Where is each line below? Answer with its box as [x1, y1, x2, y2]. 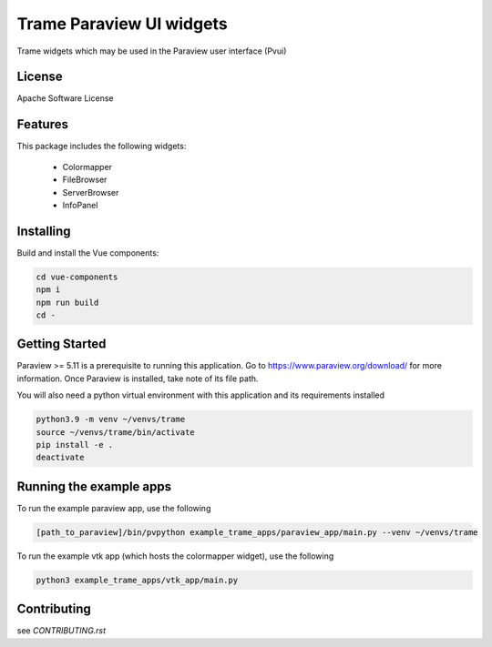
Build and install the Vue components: [16, 247, 159, 258]
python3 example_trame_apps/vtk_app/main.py [36, 574, 239, 585]
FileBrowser [62, 174, 108, 186]
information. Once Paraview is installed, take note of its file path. [16, 373, 259, 384]
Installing [16, 223, 72, 238]
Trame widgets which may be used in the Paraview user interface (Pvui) [16, 45, 287, 56]
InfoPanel [62, 199, 98, 210]
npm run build [36, 297, 99, 308]
